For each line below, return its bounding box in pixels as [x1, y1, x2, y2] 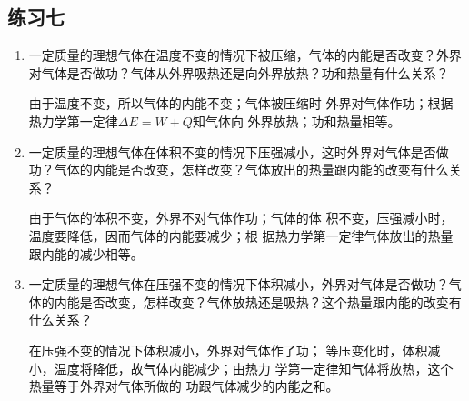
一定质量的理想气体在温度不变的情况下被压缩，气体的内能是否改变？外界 [28, 45, 462, 65]
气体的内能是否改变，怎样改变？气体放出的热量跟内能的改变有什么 [54, 160, 449, 179]
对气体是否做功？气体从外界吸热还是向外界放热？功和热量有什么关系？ [28, 63, 449, 82]
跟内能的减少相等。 [28, 244, 144, 263]
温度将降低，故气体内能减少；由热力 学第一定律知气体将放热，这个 [54, 358, 454, 377]
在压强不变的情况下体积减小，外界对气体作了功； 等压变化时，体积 [28, 340, 428, 359]
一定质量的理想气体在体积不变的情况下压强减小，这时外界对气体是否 [28, 142, 436, 161]
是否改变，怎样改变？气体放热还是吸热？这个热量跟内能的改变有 [79, 292, 462, 311]
